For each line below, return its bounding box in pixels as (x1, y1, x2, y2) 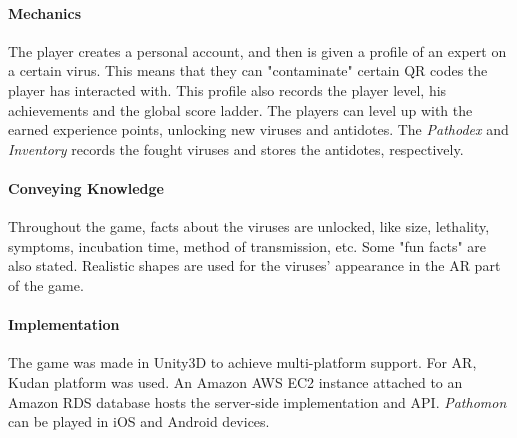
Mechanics (8, 2, 82, 23)
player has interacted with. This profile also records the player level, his (8, 79, 447, 100)
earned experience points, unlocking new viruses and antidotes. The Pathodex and (8, 119, 509, 140)
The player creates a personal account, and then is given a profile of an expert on (8, 40, 507, 61)
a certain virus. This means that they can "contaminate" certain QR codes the (8, 60, 488, 81)
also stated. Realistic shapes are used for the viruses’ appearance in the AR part (8, 255, 501, 276)
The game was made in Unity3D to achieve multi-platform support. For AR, (8, 352, 477, 373)
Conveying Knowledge (8, 177, 164, 198)
